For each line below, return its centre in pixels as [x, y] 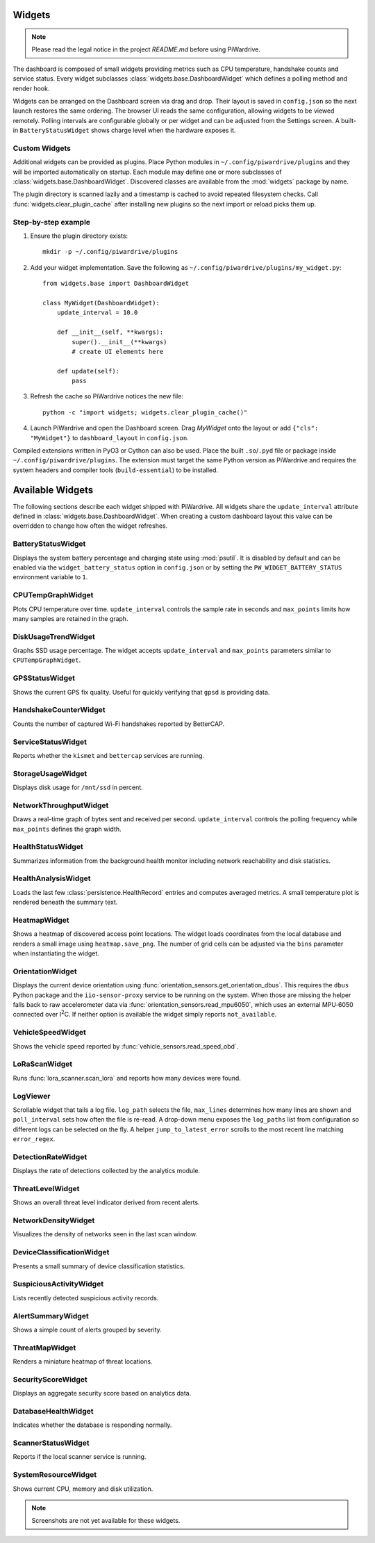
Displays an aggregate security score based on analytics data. [102, 1393]
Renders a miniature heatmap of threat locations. [83, 1362]
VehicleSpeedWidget [50, 1033]
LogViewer [32, 1096]
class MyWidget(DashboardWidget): [101, 303]
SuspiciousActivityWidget [58, 1284]
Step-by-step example [51, 222]
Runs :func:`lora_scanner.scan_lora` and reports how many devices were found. [127, 1078]
